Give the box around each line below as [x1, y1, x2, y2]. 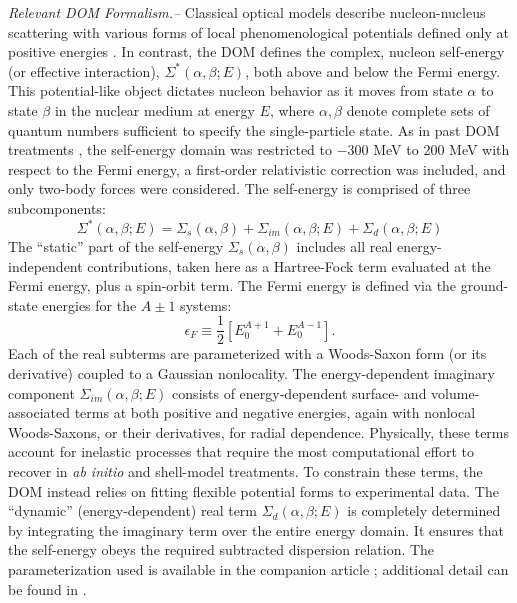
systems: [180, 294, 232, 315]
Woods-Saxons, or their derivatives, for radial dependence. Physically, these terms [8, 421, 510, 442]
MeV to [373, 139, 419, 160]
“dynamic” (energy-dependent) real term [8, 500, 258, 521]
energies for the [42, 294, 137, 315]
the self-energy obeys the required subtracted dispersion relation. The [8, 539, 435, 560]
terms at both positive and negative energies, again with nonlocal [74, 402, 476, 423]
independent [8, 255, 83, 276]
